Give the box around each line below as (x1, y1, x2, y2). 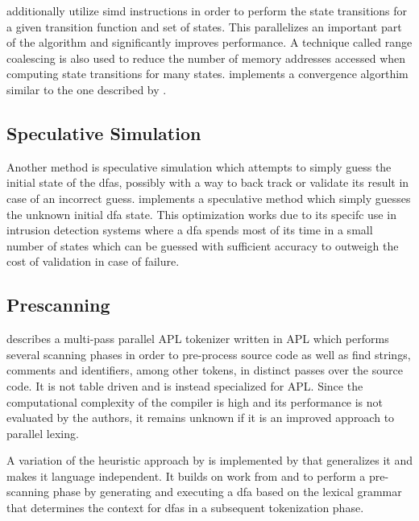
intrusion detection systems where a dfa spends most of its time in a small (6, 221, 373, 238)
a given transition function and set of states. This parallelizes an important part (6, 18, 402, 35)
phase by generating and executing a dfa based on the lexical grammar (52, 483, 402, 500)
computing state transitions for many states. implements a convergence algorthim (6, 65, 409, 82)
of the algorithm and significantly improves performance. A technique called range (6, 34, 413, 51)
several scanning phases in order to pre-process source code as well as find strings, (6, 345, 411, 362)
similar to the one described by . (6, 81, 167, 97)
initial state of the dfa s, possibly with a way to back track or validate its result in (6, 174, 409, 191)
